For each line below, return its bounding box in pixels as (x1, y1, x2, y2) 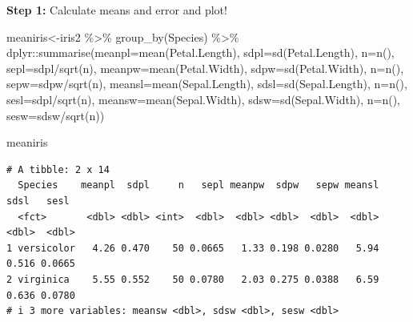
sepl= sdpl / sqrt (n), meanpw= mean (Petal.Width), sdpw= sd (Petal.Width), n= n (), (6, 59, 404, 76)
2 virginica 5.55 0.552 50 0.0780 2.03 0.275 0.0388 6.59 (6, 273, 379, 285)
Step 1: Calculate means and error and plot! (6, 2, 227, 18)
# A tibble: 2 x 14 (6, 163, 110, 175)
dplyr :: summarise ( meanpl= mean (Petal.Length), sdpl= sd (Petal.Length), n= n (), (6, 44, 395, 61)
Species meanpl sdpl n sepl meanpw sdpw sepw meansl (18, 179, 379, 191)
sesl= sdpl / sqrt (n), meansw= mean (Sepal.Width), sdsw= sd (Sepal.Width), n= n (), (6, 91, 401, 107)
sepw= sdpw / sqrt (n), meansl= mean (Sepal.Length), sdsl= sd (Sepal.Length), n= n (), (6, 75, 407, 92)
